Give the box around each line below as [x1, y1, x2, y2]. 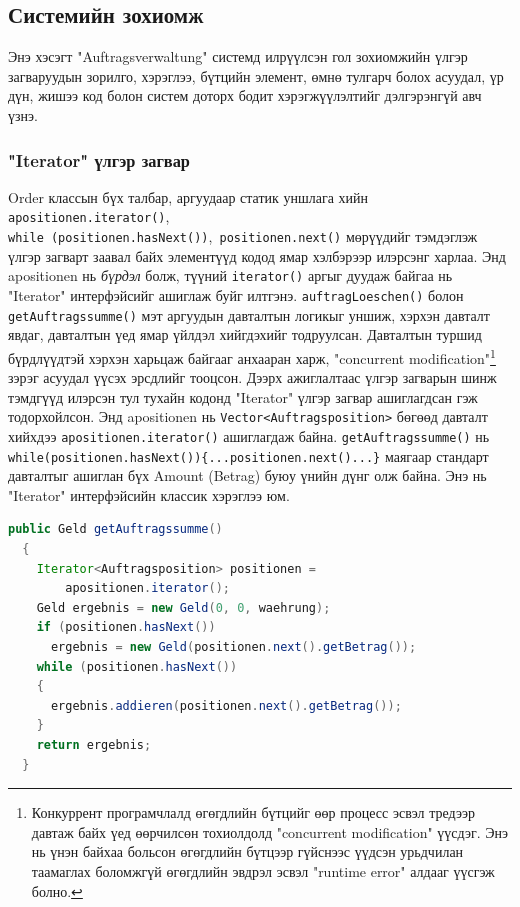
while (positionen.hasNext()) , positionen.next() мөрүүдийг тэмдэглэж [8, 226, 478, 247]
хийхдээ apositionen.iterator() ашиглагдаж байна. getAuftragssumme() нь [8, 425, 490, 446]
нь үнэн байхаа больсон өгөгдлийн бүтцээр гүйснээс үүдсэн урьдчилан [31, 841, 464, 862]
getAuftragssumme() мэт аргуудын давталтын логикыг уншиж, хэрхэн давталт [8, 304, 490, 325]
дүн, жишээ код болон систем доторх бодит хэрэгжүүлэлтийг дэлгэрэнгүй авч [8, 85, 482, 106]
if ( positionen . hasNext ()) [36, 620, 216, 635]
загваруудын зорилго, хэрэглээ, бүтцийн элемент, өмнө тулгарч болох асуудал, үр [8, 65, 504, 86]
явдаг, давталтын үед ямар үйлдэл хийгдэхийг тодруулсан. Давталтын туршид [8, 324, 482, 345]
